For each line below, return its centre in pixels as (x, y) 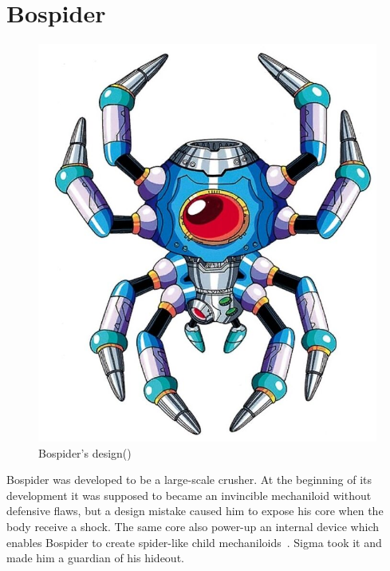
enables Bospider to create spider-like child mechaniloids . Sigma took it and (194, 542)
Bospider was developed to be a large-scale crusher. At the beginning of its (189, 480)
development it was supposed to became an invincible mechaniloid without (189, 495)
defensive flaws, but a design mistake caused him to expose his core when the (195, 511)
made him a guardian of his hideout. (95, 558)
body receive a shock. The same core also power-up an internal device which (193, 526)
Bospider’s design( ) (85, 452)
